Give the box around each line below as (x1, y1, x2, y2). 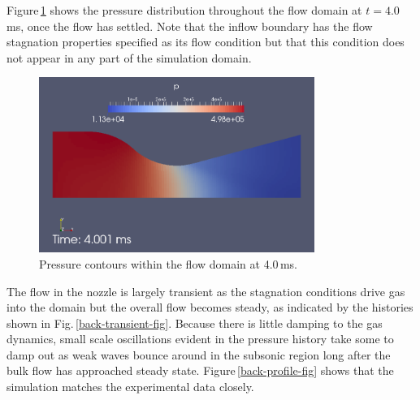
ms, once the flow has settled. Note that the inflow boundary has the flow (6, 17, 373, 34)
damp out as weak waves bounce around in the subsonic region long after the (6, 346, 391, 363)
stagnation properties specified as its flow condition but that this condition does (6, 33, 405, 50)
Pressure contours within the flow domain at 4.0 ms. (39, 255, 297, 272)
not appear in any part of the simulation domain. (6, 49, 252, 66)
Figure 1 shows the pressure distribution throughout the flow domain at (6, 2, 362, 18)
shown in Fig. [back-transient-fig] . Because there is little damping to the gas (6, 314, 383, 331)
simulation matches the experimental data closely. (6, 378, 254, 395)
